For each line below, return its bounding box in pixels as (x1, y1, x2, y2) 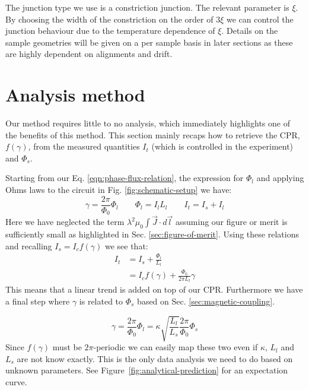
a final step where (5, 294, 70, 307)
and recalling (5, 239, 52, 252)
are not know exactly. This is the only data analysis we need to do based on (17, 352, 293, 364)
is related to (79, 294, 123, 307)
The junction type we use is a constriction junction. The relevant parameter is (5, 1, 289, 13)
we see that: (104, 239, 148, 252)
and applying (256, 172, 304, 184)
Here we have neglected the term (5, 215, 125, 228)
